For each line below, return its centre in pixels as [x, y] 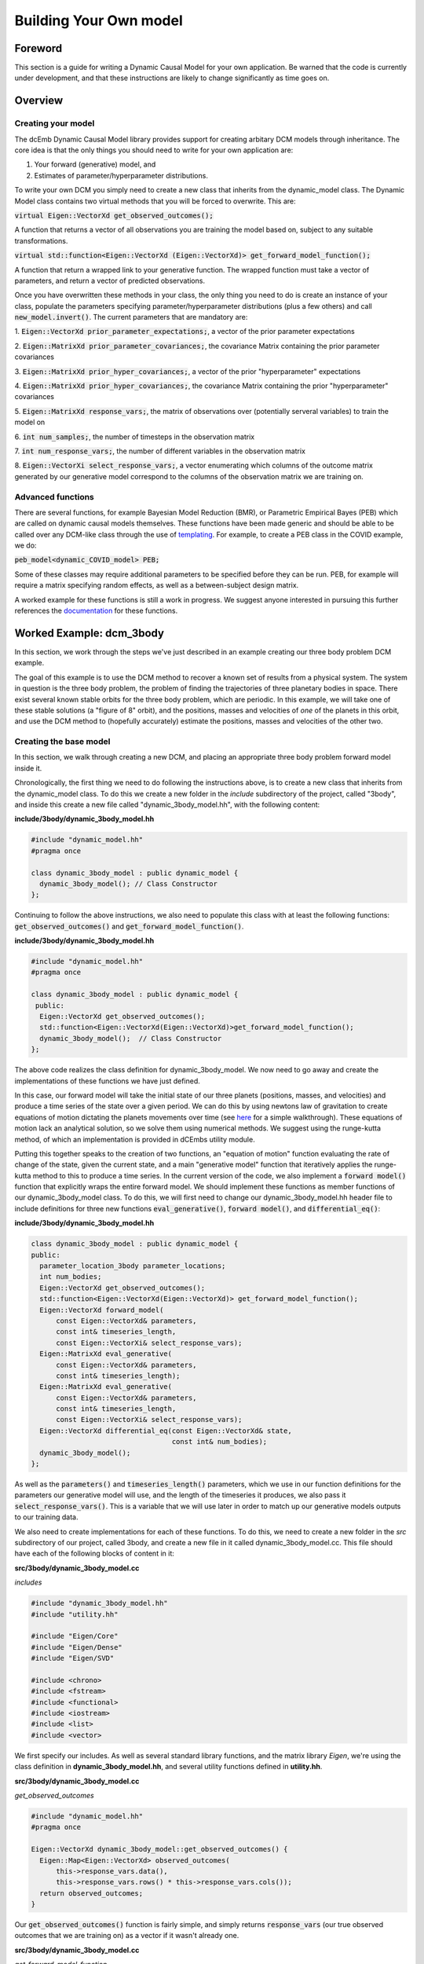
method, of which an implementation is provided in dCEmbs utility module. [135, 1139]
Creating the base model [62, 742]
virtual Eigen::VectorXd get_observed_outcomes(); [114, 215]
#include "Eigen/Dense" [77, 1647]
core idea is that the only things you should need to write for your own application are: [154, 150]
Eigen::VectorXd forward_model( [102, 1310]
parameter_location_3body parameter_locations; [133, 1266]
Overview [39, 101]
